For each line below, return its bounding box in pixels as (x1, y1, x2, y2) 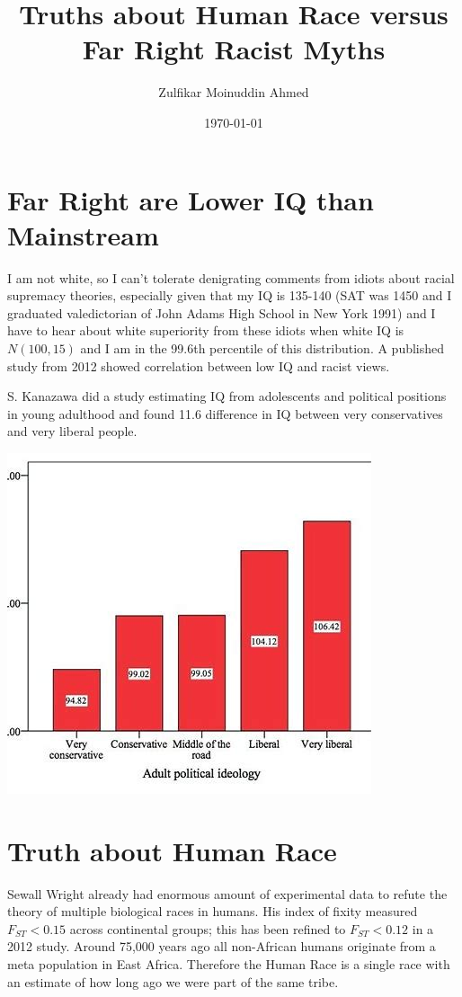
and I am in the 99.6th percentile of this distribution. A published (80, 339, 445, 357)
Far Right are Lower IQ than (7, 181, 374, 218)
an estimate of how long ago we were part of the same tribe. (7, 972, 339, 991)
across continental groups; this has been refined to (69, 919, 346, 938)
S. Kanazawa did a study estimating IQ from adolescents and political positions (7, 387, 447, 405)
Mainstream (7, 216, 159, 253)
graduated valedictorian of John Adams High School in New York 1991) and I (7, 303, 436, 322)
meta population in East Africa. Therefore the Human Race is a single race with (7, 955, 450, 974)
